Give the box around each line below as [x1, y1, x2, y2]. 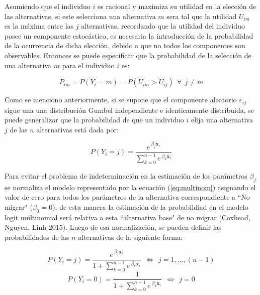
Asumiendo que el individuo [5, 1, 91, 11]
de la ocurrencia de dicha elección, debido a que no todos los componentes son [5, 40, 245, 51]
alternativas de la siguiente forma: [78, 232, 183, 242]
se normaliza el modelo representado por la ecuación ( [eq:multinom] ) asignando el [5, 182, 256, 192]
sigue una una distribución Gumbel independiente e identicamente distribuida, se [5, 104, 254, 115]
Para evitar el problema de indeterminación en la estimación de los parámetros [5, 171, 247, 181]
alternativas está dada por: [36, 124, 119, 134]
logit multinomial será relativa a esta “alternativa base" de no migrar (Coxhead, [5, 212, 250, 222]
